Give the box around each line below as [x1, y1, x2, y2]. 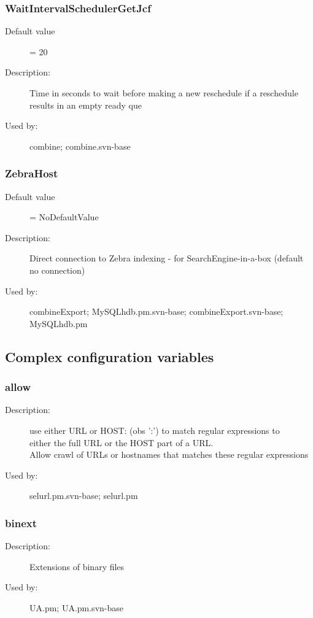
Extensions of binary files [29, 560, 125, 573]
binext [5, 515, 37, 530]
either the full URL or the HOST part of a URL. [29, 436, 214, 449]
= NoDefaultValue [29, 211, 99, 223]
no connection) [29, 263, 85, 276]
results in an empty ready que [29, 98, 142, 111]
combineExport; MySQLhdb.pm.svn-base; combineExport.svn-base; [29, 305, 284, 318]
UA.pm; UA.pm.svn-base [29, 601, 123, 614]
